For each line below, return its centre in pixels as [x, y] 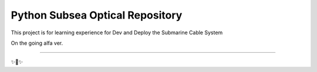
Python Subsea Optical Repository [97, 15]
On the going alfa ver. [37, 43]
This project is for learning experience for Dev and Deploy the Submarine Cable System [117, 33]
